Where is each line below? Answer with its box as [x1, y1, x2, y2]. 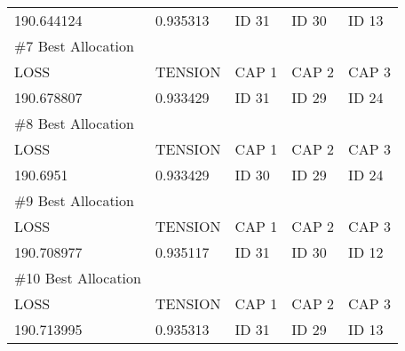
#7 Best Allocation [14, 36, 134, 56]
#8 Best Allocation [14, 113, 134, 133]
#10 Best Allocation [14, 267, 141, 288]
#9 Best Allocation [14, 190, 134, 211]
